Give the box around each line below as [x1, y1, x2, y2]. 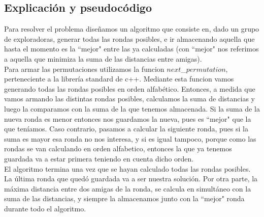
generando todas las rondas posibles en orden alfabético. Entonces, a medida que [4, 83, 255, 94]
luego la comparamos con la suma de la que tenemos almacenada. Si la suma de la [4, 103, 260, 114]
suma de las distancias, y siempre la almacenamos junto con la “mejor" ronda [4, 193, 245, 204]
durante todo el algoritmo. [4, 203, 86, 213]
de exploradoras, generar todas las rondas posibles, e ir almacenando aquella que [4, 33, 255, 44]
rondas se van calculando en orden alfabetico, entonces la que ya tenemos [4, 143, 232, 154]
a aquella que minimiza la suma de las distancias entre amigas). [4, 53, 202, 64]
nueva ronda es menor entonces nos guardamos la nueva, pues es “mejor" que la [4, 113, 251, 124]
